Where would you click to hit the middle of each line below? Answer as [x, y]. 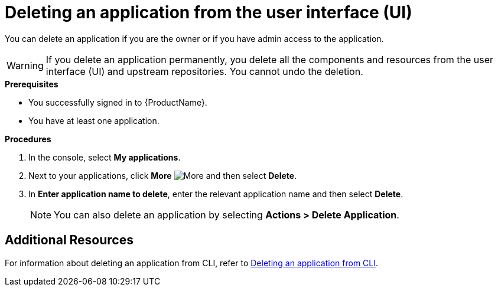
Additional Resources [69, 240]
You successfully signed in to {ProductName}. [118, 102]
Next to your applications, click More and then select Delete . [163, 175]
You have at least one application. [94, 120]
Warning [25, 65]
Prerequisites [32, 84]
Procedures [28, 139]
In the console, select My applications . [105, 157]
